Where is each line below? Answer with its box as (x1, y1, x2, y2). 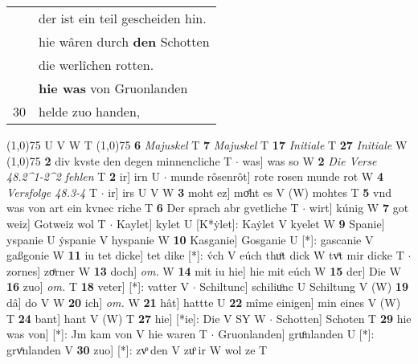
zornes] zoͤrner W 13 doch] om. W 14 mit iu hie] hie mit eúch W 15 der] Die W (6, 262, 401, 279)
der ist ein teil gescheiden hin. (39, 9, 207, 27)
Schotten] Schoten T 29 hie (276, 309, 412, 326)
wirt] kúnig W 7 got (309, 199, 409, 216)
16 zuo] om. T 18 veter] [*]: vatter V (6, 278, 190, 295)
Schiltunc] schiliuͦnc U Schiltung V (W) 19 (199, 278, 408, 295)
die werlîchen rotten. (39, 55, 154, 74)
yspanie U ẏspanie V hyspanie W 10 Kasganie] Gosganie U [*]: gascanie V (6, 231, 374, 247)
